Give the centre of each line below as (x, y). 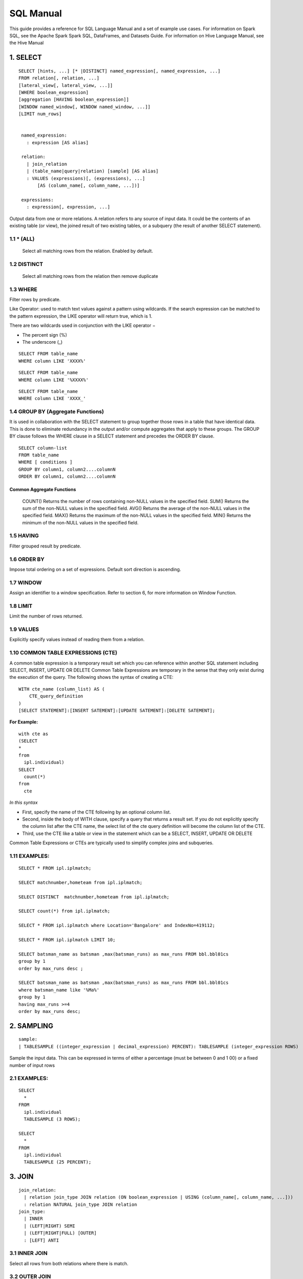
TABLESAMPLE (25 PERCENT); (57, 1162)
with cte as (33, 734)
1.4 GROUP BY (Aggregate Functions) (57, 412)
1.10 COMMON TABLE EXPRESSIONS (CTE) (63, 653)
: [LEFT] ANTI (41, 1240)
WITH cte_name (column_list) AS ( (62, 689)
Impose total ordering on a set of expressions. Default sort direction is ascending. (95, 569)
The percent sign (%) (45, 335)
